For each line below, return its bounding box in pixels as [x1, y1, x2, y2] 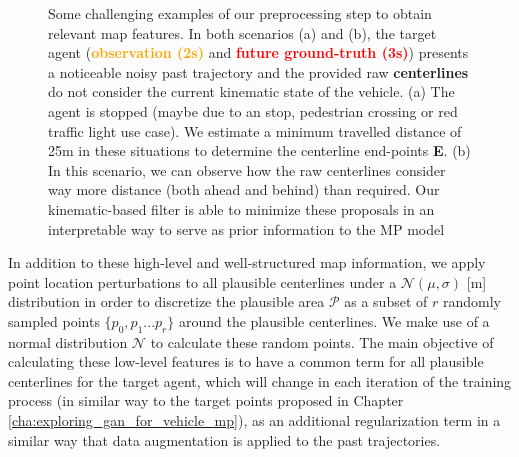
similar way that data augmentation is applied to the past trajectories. [8, 429, 441, 450]
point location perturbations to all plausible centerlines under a [8, 271, 397, 292]
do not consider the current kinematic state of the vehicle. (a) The [48, 81, 455, 102]
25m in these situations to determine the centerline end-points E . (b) [48, 140, 471, 161]
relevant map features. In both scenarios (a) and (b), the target [48, 22, 437, 43]
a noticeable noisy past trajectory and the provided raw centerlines [48, 61, 469, 82]
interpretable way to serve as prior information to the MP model [48, 218, 445, 239]
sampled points [8, 310, 100, 331]
